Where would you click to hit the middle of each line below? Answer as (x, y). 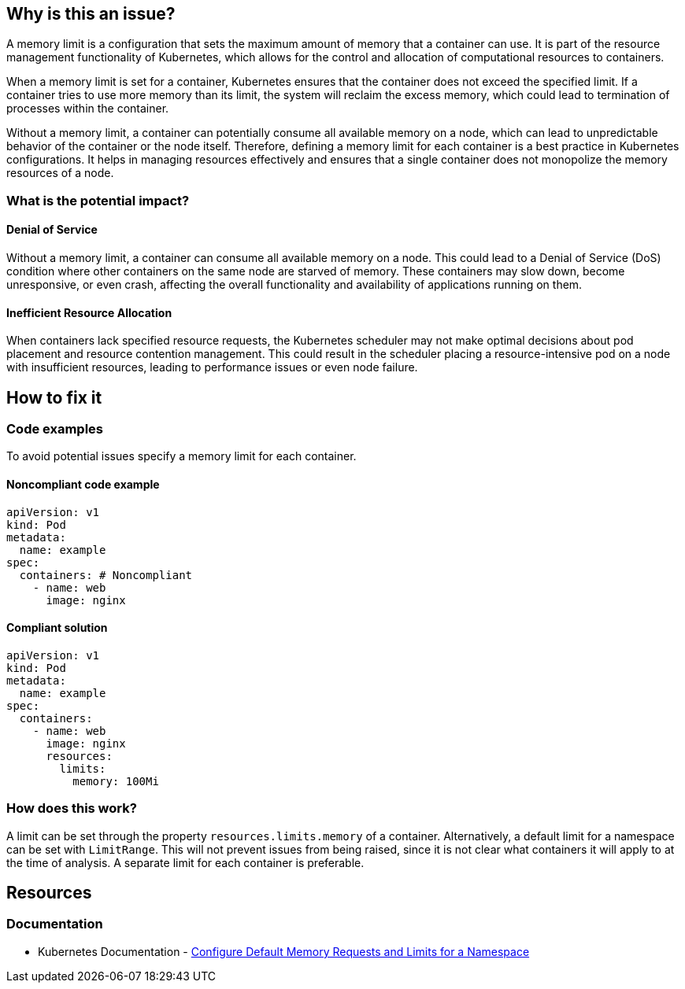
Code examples (55, 429)
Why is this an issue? (91, 14)
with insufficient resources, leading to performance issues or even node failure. (212, 367)
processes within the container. (88, 109)
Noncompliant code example (83, 485)
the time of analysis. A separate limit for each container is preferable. (185, 862)
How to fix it (54, 397)
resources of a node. (60, 173)
